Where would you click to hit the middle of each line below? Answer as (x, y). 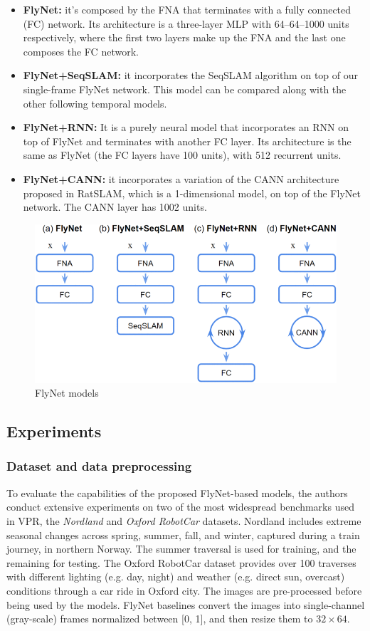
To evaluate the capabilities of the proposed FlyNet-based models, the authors (177, 492)
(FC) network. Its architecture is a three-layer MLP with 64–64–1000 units (186, 23)
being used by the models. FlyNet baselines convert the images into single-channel (186, 604)
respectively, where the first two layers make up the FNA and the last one (184, 37)
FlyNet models (67, 393)
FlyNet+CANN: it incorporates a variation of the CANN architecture (181, 178)
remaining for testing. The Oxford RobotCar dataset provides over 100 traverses (181, 562)
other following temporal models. (95, 103)
